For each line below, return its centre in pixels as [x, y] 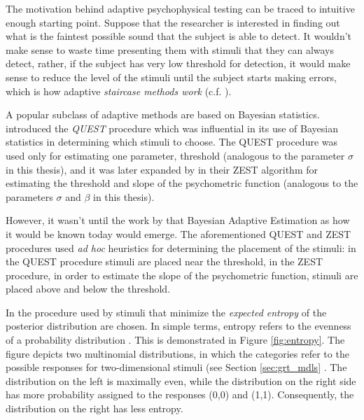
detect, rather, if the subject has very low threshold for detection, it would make [178, 63]
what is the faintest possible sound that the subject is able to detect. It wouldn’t [179, 36]
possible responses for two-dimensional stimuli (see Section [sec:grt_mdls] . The [176, 367]
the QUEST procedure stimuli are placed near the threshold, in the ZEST [164, 261]
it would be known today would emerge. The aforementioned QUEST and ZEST [178, 233]
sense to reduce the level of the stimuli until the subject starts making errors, [171, 77]
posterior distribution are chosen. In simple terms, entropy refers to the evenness [178, 326]
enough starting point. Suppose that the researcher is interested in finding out [173, 22]
